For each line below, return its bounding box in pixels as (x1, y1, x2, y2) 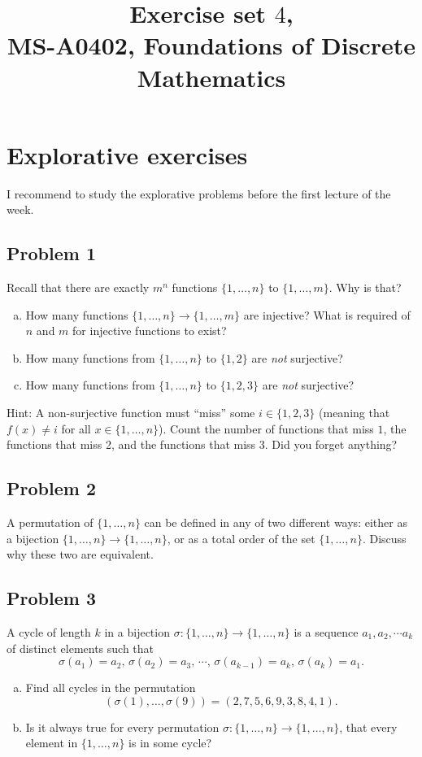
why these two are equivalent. (7, 546, 154, 563)
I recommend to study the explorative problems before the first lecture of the (7, 185, 391, 202)
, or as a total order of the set (167, 529, 315, 546)
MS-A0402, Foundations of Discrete (7, 28, 416, 62)
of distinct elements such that (7, 639, 154, 656)
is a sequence (294, 624, 359, 641)
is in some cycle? (128, 734, 212, 751)
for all (61, 420, 91, 437)
